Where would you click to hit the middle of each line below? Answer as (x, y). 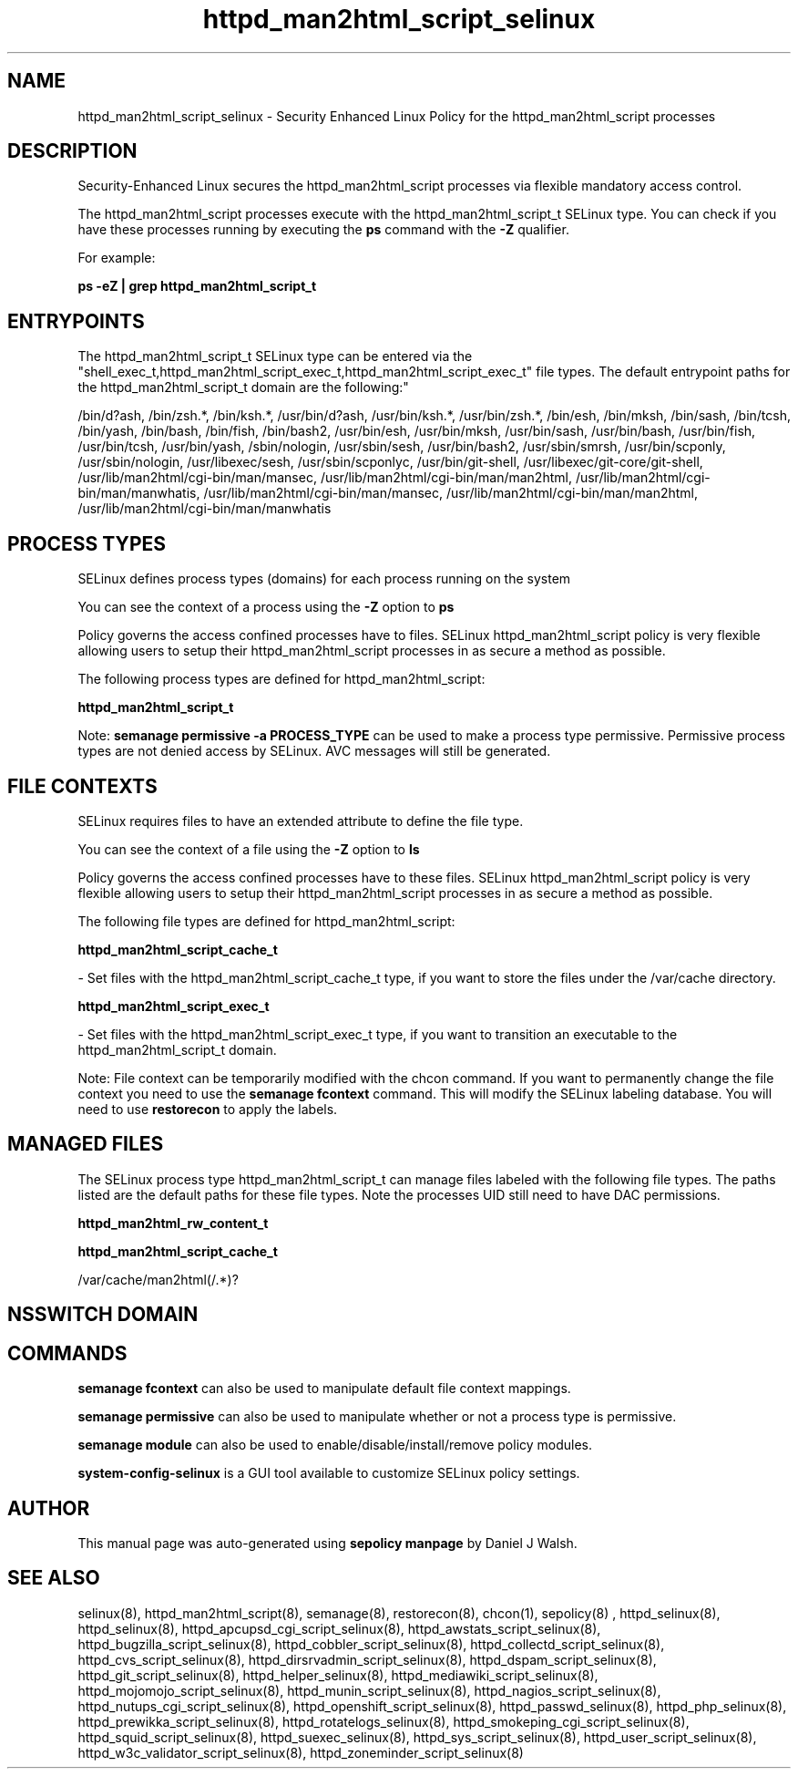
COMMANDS (67, 1353)
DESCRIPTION (72, 151)
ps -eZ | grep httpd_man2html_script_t (197, 286)
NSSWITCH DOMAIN (103, 1315)
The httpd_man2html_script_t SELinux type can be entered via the (275, 356)
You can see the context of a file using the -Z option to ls (249, 849)
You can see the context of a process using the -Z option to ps (266, 607)
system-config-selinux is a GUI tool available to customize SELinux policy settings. (329, 1473)
